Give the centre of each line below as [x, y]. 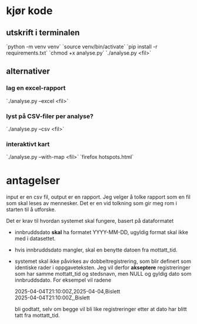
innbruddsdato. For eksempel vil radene [63, 280]
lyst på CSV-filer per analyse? [50, 116]
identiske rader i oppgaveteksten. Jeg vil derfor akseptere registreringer [103, 268]
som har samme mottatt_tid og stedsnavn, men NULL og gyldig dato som [103, 274]
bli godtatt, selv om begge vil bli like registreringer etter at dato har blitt [101, 309]
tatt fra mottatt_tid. [37, 315]
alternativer [28, 71]
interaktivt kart [28, 144]
